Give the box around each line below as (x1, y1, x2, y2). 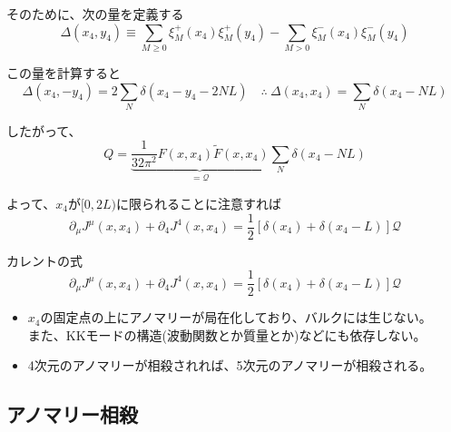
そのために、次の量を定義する (6, 5, 184, 23)
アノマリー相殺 (6, 400, 139, 428)
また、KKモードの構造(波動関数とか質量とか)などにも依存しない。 (27, 325, 426, 344)
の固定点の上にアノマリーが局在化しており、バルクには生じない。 (40, 308, 432, 327)
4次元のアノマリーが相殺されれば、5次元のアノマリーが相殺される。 (27, 356, 433, 375)
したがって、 (6, 121, 82, 140)
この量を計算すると (6, 63, 121, 82)
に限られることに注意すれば (116, 193, 282, 212)
